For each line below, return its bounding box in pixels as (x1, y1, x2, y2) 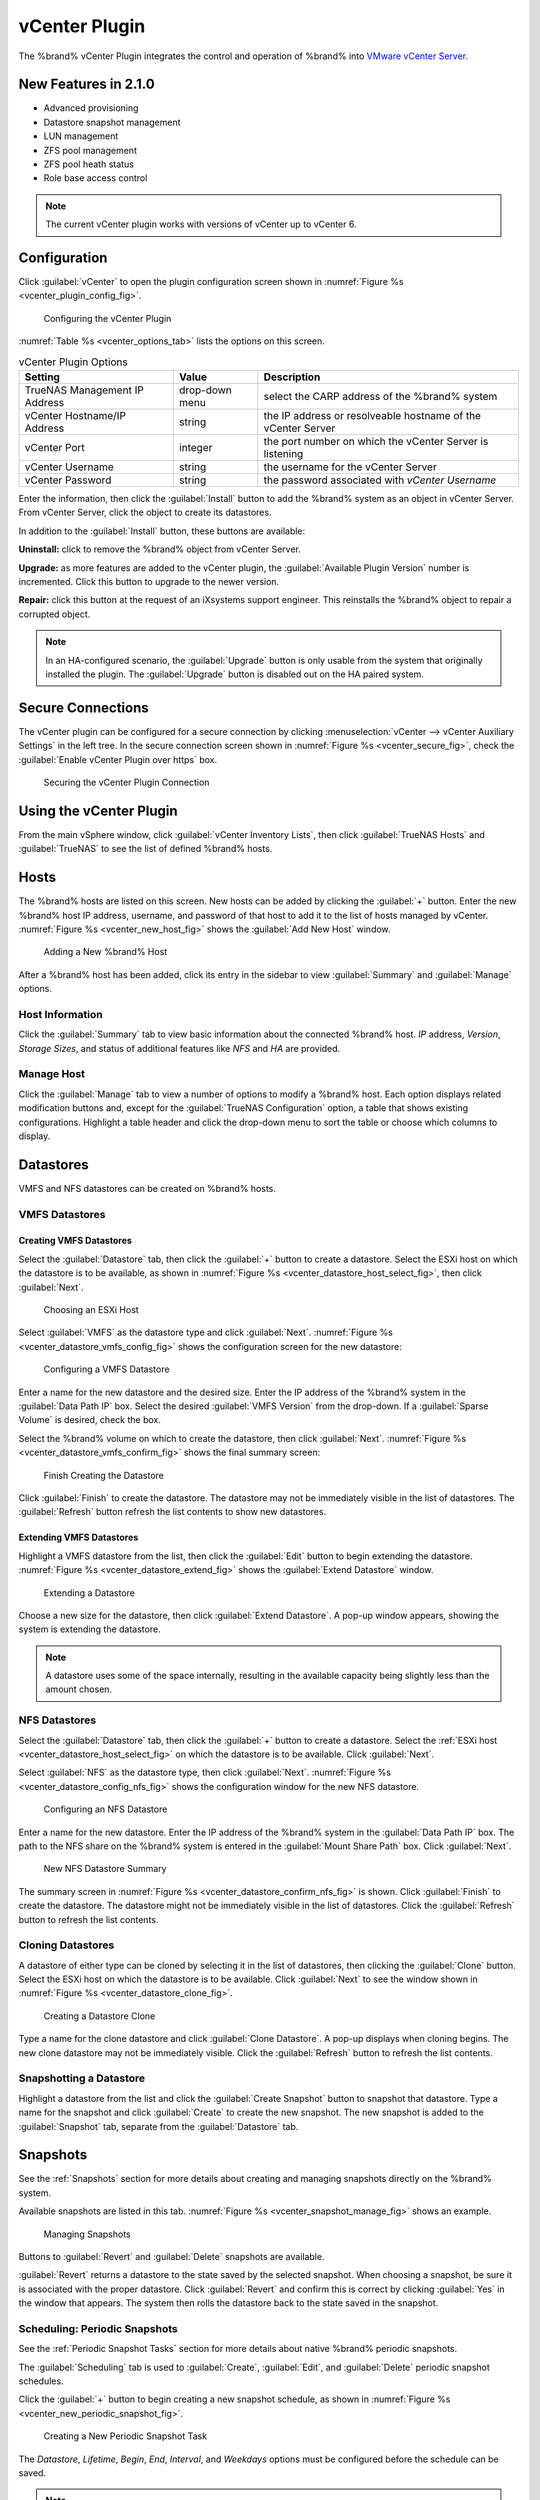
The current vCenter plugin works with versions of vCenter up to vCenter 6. (45, 218, 357, 230)
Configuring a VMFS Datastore (43, 1363, 170, 1375)
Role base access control (43, 172, 148, 184)
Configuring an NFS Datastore (43, 1803, 168, 1815)
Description (263, 370, 321, 384)
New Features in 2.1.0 (18, 76, 155, 93)
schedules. (18, 2375, 64, 2387)
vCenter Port (24, 441, 85, 455)
